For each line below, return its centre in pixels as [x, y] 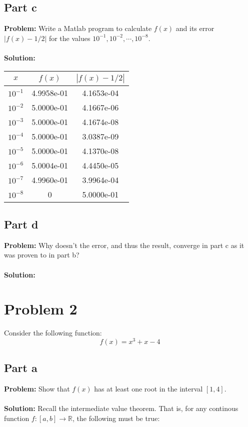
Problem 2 [41, 309]
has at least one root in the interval [148, 389]
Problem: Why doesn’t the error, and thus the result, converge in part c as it [124, 245]
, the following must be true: [116, 418]
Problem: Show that [37, 389]
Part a [21, 368]
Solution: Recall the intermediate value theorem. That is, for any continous [121, 408]
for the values [69, 38]
